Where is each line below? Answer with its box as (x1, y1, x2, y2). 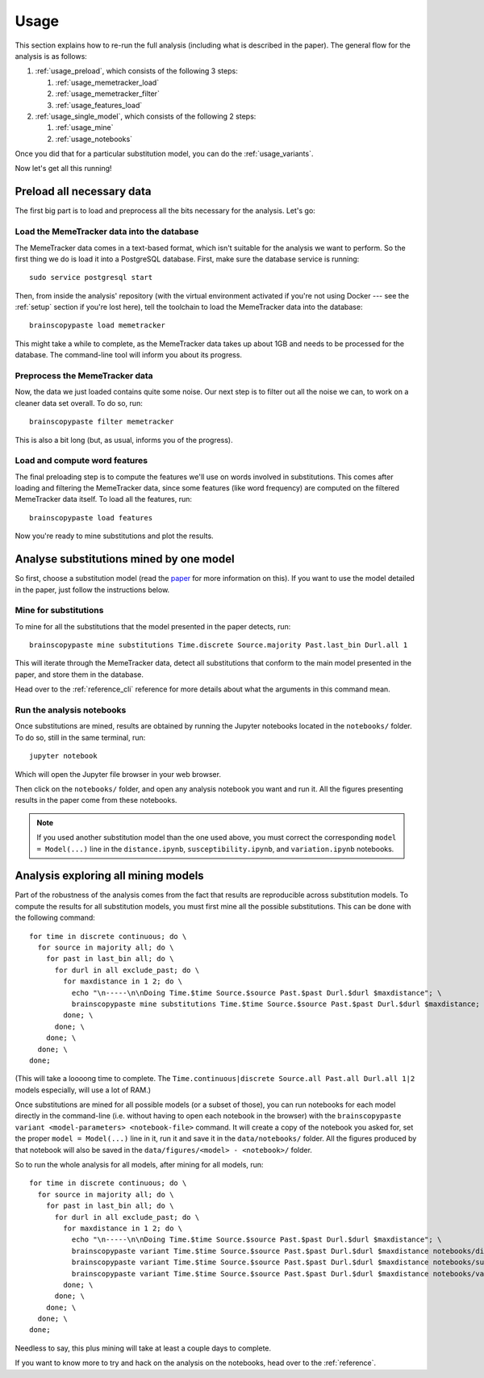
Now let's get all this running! (15, 164, 112, 173)
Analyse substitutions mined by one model (15, 553, 235, 566)
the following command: (15, 912, 96, 923)
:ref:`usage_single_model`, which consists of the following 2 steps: (35, 111, 257, 121)
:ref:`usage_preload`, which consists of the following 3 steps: (35, 66, 238, 76)
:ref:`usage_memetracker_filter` (55, 89, 161, 98)
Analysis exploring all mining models (15, 869, 205, 883)
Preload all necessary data (15, 185, 152, 198)
